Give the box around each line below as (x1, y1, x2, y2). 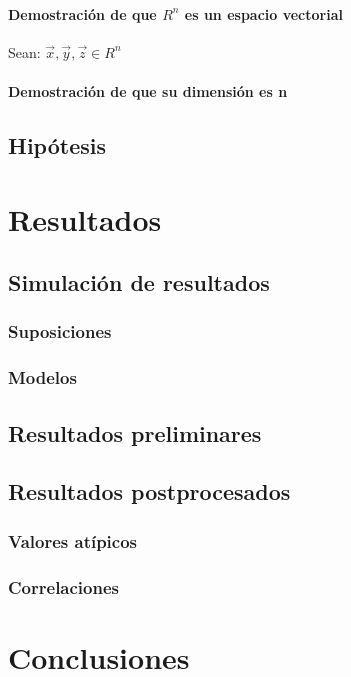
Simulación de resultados (8, 267, 270, 298)
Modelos (8, 365, 77, 390)
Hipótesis (8, 129, 106, 160)
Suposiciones (8, 319, 112, 344)
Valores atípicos (8, 528, 138, 553)
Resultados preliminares (8, 417, 262, 448)
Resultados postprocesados (8, 476, 291, 507)
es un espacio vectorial (184, 3, 343, 24)
